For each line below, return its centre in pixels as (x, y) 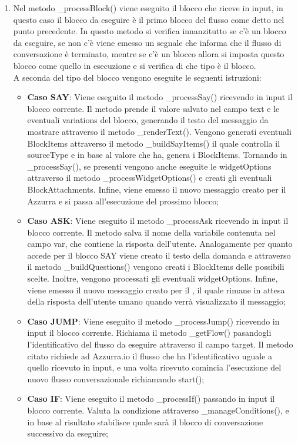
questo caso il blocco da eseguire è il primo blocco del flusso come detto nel (149, 19)
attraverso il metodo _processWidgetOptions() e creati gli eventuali (150, 178)
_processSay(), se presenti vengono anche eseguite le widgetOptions (149, 166)
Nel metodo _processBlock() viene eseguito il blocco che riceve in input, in (148, 8)
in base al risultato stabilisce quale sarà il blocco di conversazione (145, 421)
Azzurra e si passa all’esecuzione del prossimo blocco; (123, 201)
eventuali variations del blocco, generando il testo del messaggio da (148, 120)
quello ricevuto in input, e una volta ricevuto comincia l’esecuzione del (154, 367)
